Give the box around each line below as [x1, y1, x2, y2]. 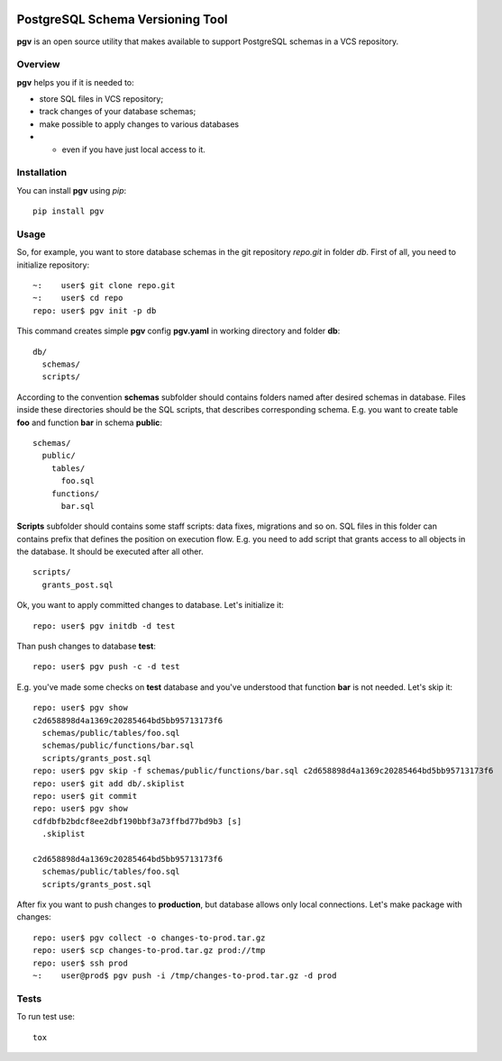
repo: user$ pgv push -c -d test [32, 662, 180, 672]
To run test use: [16, 1011, 76, 1022]
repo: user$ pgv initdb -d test [32, 621, 176, 630]
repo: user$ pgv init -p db [32, 305, 157, 315]
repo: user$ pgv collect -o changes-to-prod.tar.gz [32, 932, 266, 943]
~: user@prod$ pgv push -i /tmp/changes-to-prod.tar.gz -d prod [32, 971, 337, 981]
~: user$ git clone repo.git [32, 280, 176, 291]
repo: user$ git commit [32, 791, 138, 801]
